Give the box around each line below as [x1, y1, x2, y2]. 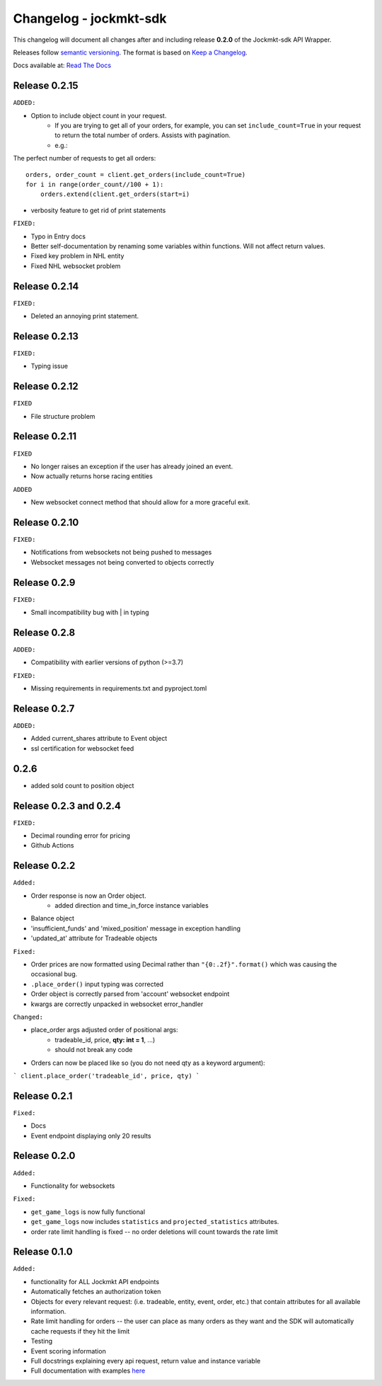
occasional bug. [30, 970, 78, 978]
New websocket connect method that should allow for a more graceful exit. [30, 498, 250, 507]
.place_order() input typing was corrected [30, 980, 164, 988]
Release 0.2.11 [13, 430, 77, 442]
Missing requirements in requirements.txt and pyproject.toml [30, 684, 207, 693]
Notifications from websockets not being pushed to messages [30, 548, 212, 557]
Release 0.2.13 [13, 330, 79, 342]
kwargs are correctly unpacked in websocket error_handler [30, 1000, 204, 1008]
